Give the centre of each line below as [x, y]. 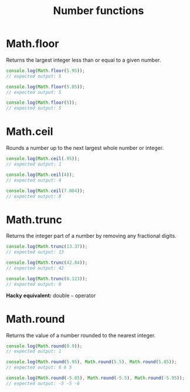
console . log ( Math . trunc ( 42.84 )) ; [47, 263]
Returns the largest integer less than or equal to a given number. [84, 60]
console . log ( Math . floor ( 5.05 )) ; [45, 87]
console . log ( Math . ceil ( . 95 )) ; [43, 159]
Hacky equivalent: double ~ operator [51, 295]
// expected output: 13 [35, 252]
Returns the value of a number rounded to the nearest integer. [81, 335]
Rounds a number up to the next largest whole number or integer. [85, 148]
